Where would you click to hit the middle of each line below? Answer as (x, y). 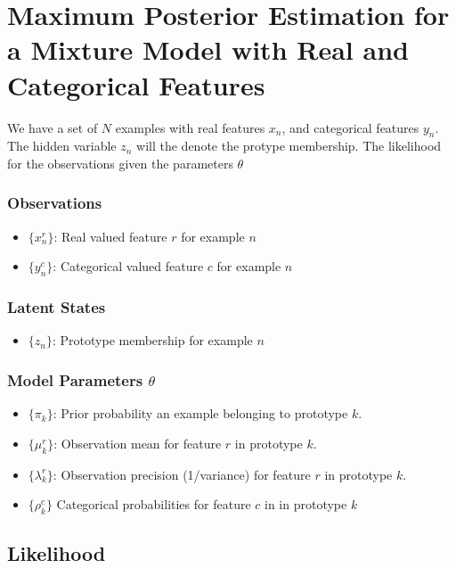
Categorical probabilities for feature (154, 504)
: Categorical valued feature (128, 266)
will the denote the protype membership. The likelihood (289, 146)
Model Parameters (75, 379)
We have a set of (53, 127)
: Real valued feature (110, 236)
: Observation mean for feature (138, 443)
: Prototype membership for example (152, 340)
